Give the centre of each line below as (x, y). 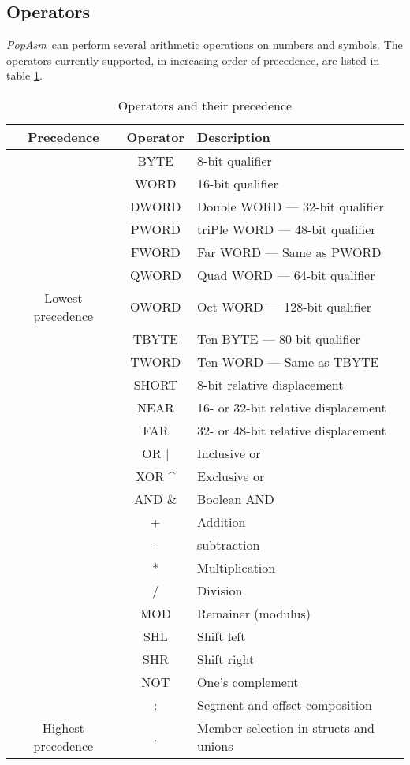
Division (220, 590)
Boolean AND (236, 498)
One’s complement (248, 681)
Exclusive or (231, 476)
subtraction (229, 544)
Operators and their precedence (205, 105)
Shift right (226, 659)
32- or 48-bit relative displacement (292, 430)
